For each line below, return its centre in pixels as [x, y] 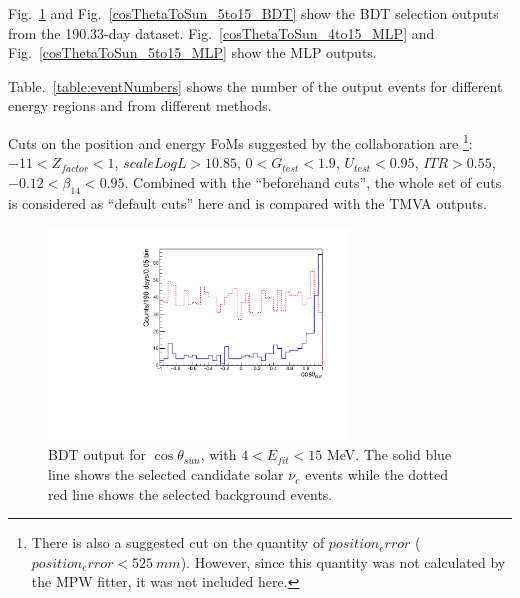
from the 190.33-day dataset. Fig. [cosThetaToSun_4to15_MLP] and [221, 32]
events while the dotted [376, 474]
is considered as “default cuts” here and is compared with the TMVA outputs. [247, 202]
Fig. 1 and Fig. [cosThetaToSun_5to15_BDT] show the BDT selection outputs [253, 13]
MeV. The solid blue [389, 454]
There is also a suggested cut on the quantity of [178, 542]
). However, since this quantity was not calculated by [343, 561]
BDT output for [97, 454]
